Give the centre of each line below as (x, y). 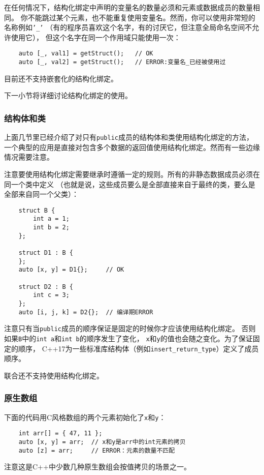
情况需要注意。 (29, 157)
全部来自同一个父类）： (41, 194)
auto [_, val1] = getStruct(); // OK (86, 54)
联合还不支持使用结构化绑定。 (54, 375)
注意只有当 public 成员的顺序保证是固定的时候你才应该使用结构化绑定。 (122, 328)
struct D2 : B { (46, 287)
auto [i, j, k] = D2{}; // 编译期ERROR (86, 312)
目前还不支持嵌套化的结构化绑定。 (61, 78)
